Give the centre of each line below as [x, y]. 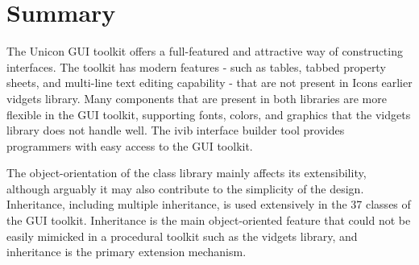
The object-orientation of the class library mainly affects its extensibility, [187, 173]
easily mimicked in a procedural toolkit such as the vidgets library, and [182, 236]
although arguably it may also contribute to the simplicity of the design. [185, 188]
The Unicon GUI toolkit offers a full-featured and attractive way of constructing [205, 51]
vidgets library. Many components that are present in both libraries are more [197, 98]
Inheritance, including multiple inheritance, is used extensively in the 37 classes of [209, 204]
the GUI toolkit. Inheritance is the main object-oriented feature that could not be [209, 220]
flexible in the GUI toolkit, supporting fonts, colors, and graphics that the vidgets [209, 114]
